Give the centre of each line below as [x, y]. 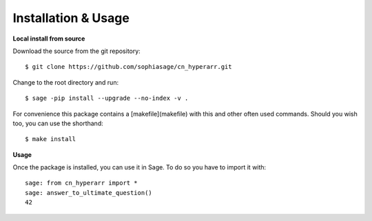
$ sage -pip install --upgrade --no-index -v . [107, 98]
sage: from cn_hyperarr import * [81, 183]
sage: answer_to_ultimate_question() [89, 192]
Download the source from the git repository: [76, 51]
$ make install [51, 139]
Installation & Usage [71, 18]
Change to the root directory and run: [66, 82]
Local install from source [49, 39]
